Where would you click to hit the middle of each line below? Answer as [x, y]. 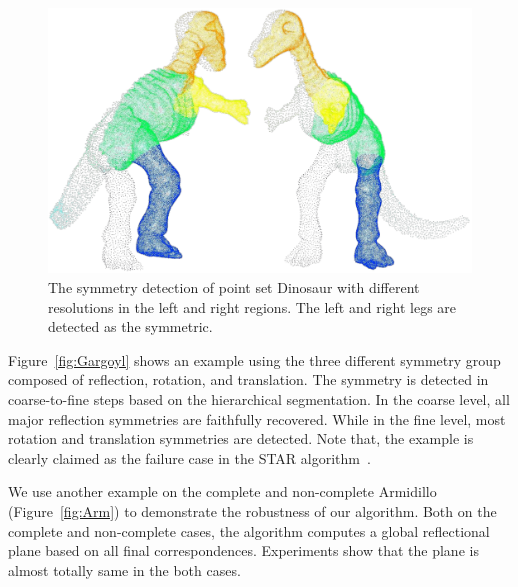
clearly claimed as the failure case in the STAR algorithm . [189, 457]
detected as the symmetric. [130, 326]
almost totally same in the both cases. [124, 569]
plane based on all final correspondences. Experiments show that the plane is [243, 550]
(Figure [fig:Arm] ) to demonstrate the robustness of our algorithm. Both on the [252, 510]
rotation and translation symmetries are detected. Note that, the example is [241, 438]
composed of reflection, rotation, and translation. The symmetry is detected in [248, 379]
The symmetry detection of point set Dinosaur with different [234, 287]
